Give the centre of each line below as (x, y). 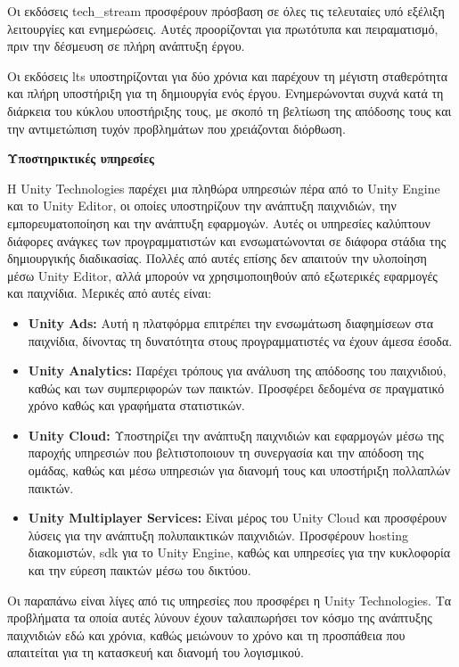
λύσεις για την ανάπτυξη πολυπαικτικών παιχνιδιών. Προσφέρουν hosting (218, 535)
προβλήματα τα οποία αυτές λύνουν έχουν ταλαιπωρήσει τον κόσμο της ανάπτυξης (220, 618)
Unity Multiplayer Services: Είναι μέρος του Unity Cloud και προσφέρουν (238, 518)
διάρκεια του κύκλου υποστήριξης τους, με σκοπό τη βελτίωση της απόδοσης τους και (229, 110)
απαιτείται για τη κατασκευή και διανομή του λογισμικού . (156, 652)
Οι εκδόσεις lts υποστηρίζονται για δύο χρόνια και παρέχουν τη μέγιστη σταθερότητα (228, 75)
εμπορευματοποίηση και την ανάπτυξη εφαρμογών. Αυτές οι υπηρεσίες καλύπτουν (219, 222)
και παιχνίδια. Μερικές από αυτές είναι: (110, 293)
